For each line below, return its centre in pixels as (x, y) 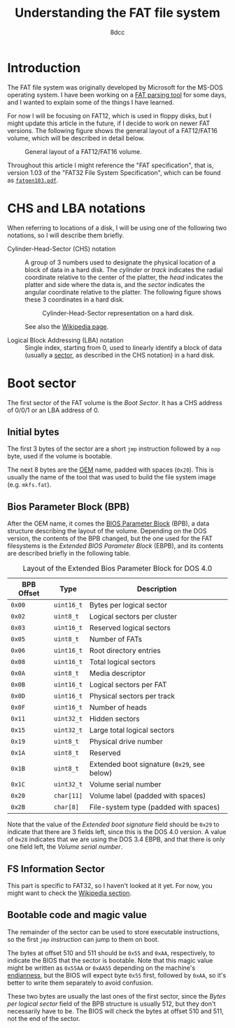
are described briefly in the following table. (69, 554)
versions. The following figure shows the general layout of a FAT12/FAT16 (113, 130)
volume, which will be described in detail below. (76, 138)
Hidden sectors (114, 719)
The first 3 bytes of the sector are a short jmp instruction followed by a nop (114, 449)
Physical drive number (126, 742)
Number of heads (118, 707)
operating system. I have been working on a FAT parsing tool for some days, (117, 94)
